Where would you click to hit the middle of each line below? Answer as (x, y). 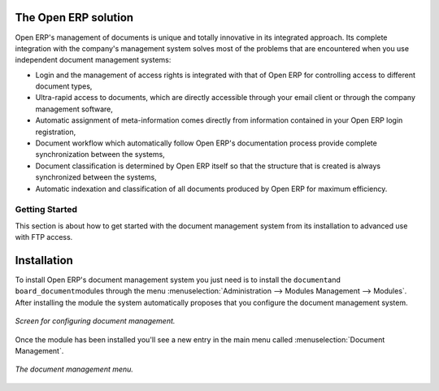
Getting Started (46, 210)
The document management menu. (74, 369)
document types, (64, 86)
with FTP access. (44, 237)
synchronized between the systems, (96, 177)
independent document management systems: (93, 60)
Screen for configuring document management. (95, 321)
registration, (56, 132)
